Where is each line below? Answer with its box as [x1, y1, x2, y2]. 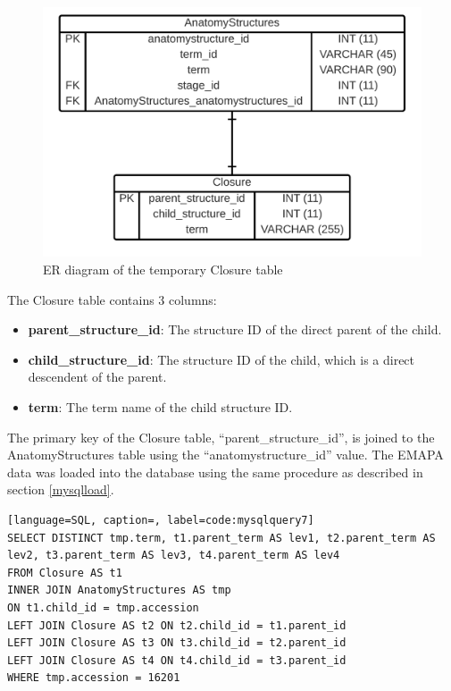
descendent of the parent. [28, 367, 167, 386]
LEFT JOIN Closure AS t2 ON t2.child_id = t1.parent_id [7, 619, 347, 632]
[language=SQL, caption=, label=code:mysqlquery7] [7, 514, 314, 527]
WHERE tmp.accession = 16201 [7, 671, 180, 685]
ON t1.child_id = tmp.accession [7, 601, 199, 614]
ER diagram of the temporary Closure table [43, 260, 283, 279]
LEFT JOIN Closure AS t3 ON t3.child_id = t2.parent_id [7, 636, 347, 650]
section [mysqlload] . [7, 480, 114, 499]
